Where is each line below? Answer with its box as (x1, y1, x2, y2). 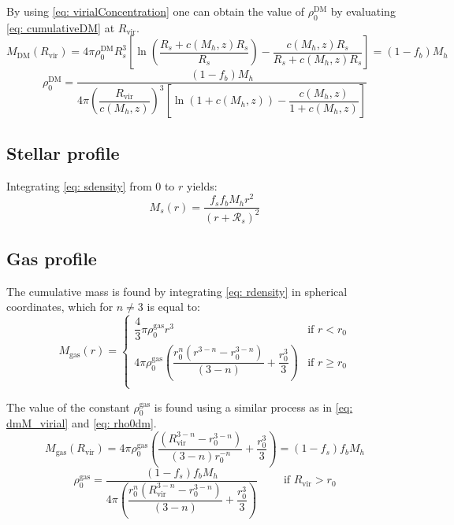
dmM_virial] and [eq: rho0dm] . (6, 415, 157, 431)
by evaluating (330, 3, 396, 19)
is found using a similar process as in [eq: (154, 398, 353, 415)
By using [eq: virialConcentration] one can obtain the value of (6, 3, 304, 19)
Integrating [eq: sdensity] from (6, 177, 152, 194)
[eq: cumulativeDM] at (6, 19, 115, 35)
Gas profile (6, 246, 97, 270)
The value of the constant (6, 398, 130, 415)
